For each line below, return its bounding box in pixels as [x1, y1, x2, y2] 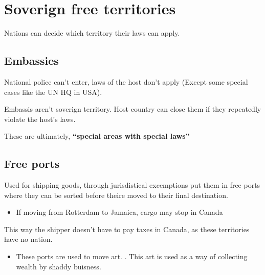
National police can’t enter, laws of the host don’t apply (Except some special [4, 76, 248, 87]
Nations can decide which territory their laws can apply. [4, 28, 180, 38]
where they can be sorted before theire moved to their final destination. [4, 189, 228, 200]
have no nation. [4, 234, 53, 244]
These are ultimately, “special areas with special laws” [4, 131, 190, 141]
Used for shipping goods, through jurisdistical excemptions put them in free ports [4, 180, 260, 190]
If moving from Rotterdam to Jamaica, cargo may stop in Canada [16, 207, 223, 217]
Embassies [4, 53, 59, 68]
